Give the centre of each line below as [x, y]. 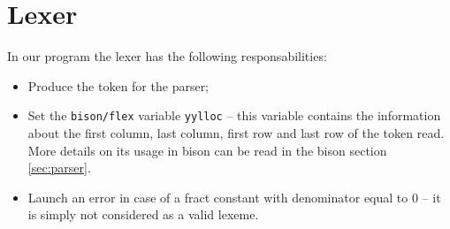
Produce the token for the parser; [118, 85]
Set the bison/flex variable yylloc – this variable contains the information [234, 115]
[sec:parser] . [59, 168]
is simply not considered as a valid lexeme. [143, 214]
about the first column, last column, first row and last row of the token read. [236, 132]
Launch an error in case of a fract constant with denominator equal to [218, 197]
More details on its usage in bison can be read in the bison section [207, 150]
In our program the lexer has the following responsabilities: [167, 56]
